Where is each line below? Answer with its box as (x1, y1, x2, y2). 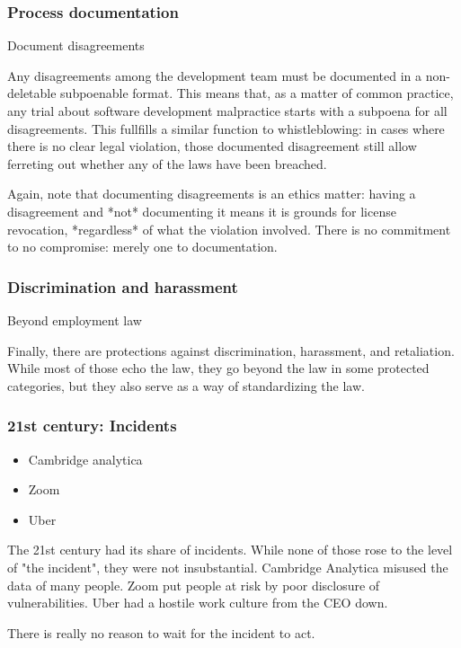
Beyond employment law (7, 310, 142, 329)
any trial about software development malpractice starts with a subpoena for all (7, 102, 448, 120)
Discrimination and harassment (7, 275, 238, 297)
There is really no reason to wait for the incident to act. (7, 623, 315, 642)
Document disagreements (7, 36, 145, 55)
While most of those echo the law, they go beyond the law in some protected (7, 359, 430, 377)
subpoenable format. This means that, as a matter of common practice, (60, 84, 454, 102)
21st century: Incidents (7, 414, 177, 437)
